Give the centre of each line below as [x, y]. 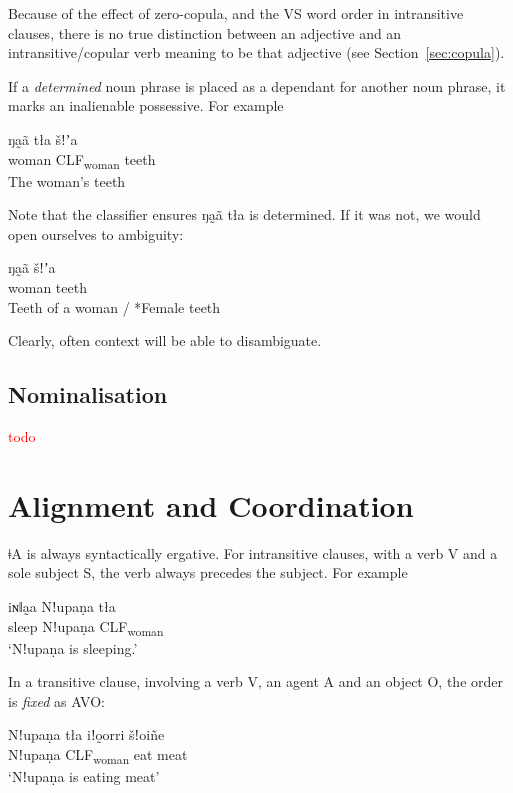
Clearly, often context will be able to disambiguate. [165, 340]
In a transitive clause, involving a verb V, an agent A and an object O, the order [255, 681]
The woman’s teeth [67, 180]
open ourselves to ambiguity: [96, 233]
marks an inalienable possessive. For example [146, 105]
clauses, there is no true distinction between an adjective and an [205, 32]
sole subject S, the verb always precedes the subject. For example [208, 572]
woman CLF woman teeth [82, 160]
